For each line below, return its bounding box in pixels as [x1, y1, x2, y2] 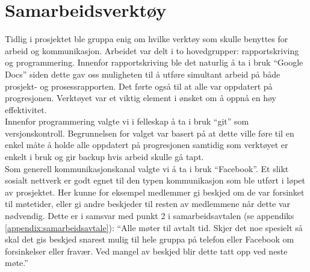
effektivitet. [5, 103, 47, 116]
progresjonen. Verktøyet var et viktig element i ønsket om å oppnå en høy [5, 91, 277, 104]
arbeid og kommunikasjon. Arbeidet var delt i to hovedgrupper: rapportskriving [5, 44, 299, 57]
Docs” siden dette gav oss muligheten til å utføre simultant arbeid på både [5, 67, 281, 80]
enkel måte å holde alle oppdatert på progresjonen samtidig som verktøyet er [5, 138, 288, 151]
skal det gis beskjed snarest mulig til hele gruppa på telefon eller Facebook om [5, 233, 294, 246]
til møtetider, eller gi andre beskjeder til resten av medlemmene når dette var [5, 197, 291, 210]
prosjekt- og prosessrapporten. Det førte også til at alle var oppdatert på [5, 79, 273, 92]
